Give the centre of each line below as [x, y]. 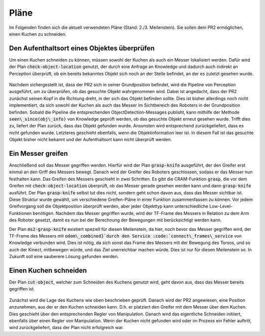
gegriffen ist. [22, 289]
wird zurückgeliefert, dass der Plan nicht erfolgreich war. [66, 328]
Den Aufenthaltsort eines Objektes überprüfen [82, 48]
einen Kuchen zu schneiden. [38, 34]
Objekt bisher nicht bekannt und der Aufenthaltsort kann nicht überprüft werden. [91, 140]
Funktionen [20, 213]
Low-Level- [221, 206]
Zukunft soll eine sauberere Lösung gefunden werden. [64, 257]
